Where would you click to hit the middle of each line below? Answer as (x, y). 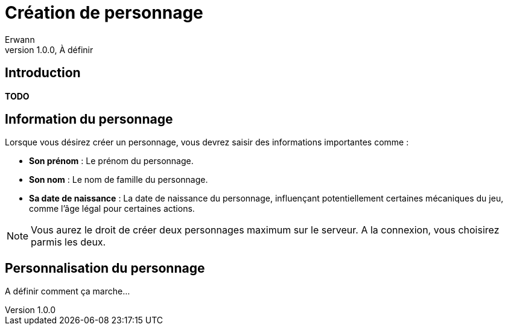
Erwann (20, 39)
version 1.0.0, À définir (49, 49)
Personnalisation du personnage (105, 268)
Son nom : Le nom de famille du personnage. (119, 180)
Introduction (43, 73)
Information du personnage (89, 119)
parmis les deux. (68, 242)
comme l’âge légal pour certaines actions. (112, 209)
